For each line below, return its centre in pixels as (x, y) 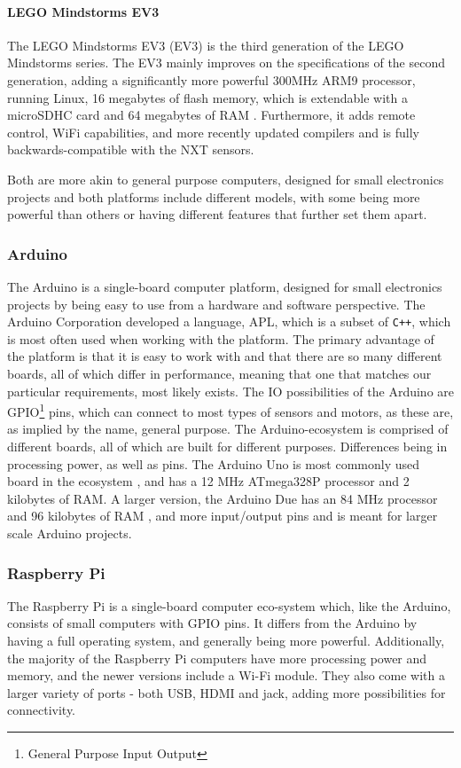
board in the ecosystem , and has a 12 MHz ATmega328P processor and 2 (208, 481)
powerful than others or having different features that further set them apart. (217, 214)
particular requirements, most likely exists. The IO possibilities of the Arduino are (230, 391)
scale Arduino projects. (70, 533)
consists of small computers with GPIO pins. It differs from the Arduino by (212, 623)
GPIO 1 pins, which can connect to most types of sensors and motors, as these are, (230, 410)
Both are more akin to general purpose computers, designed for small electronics (226, 179)
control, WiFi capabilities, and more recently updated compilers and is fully (213, 132)
